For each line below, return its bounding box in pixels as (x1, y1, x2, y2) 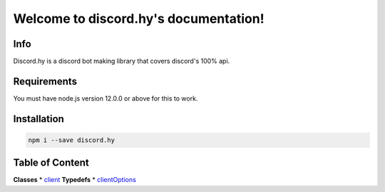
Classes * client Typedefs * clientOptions (13, 176, 137, 184)
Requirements (13, 75, 78, 87)
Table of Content (13, 157, 89, 169)
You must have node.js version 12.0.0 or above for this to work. (13, 94, 198, 103)
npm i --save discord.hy (28, 136, 115, 144)
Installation (13, 113, 64, 125)
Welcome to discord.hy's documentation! (13, 11, 265, 26)
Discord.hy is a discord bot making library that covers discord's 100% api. (13, 57, 230, 66)
